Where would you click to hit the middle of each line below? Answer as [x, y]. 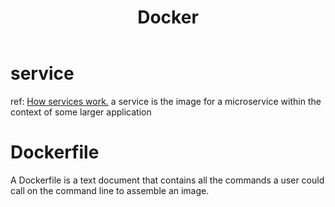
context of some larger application [81, 112]
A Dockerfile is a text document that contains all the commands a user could [167, 180]
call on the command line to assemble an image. [110, 190]
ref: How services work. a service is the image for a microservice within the [166, 101]
